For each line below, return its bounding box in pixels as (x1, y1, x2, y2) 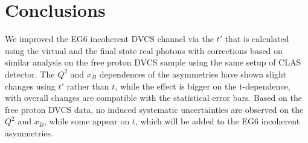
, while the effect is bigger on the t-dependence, (115, 79, 290, 92)
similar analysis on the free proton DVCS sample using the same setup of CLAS (5, 56, 301, 68)
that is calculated (225, 32, 289, 45)
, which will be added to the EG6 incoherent (135, 115, 300, 127)
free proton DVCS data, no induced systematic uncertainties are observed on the (5, 103, 304, 115)
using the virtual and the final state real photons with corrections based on (5, 44, 283, 56)
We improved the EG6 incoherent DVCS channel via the (5, 32, 214, 45)
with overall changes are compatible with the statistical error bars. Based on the (5, 91, 302, 104)
